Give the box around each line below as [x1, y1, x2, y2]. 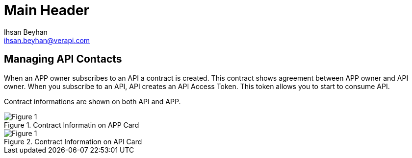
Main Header [4, 2, 89, 19]
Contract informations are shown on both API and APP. [4, 97, 181, 106]
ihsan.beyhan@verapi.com [4, 36, 90, 45]
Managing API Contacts [4, 53, 122, 66]
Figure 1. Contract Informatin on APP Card [4, 120, 139, 129]
